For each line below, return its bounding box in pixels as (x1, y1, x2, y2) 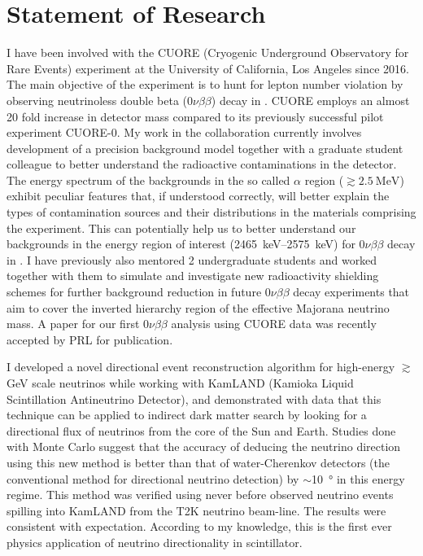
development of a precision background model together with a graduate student (7, 139, 403, 156)
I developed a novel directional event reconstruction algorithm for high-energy (7, 358, 395, 375)
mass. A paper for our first (7, 315, 140, 332)
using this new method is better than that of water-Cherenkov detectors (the (7, 453, 390, 471)
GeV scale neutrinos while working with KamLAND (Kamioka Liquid (7, 374, 354, 391)
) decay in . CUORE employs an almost (211, 91, 410, 108)
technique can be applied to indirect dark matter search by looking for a (7, 406, 367, 423)
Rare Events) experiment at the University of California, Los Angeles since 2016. (7, 59, 409, 77)
